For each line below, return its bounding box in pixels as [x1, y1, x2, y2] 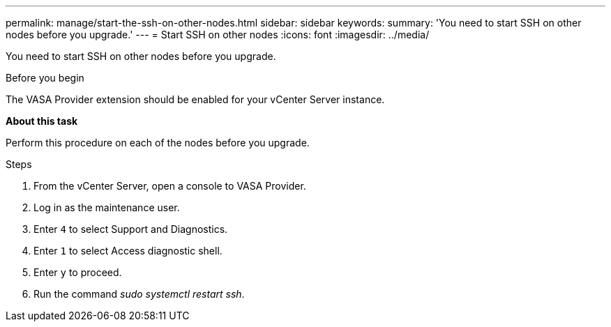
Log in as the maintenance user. [33, 201, 180, 213]
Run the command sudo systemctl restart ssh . [33, 288, 245, 300]
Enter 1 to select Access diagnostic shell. [33, 245, 222, 257]
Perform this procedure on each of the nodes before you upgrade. [6, 137, 310, 149]
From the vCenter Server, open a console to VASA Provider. [33, 180, 306, 192]
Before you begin [6, 72, 84, 84]
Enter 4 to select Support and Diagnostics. [33, 223, 228, 235]
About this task [6, 115, 78, 127]
